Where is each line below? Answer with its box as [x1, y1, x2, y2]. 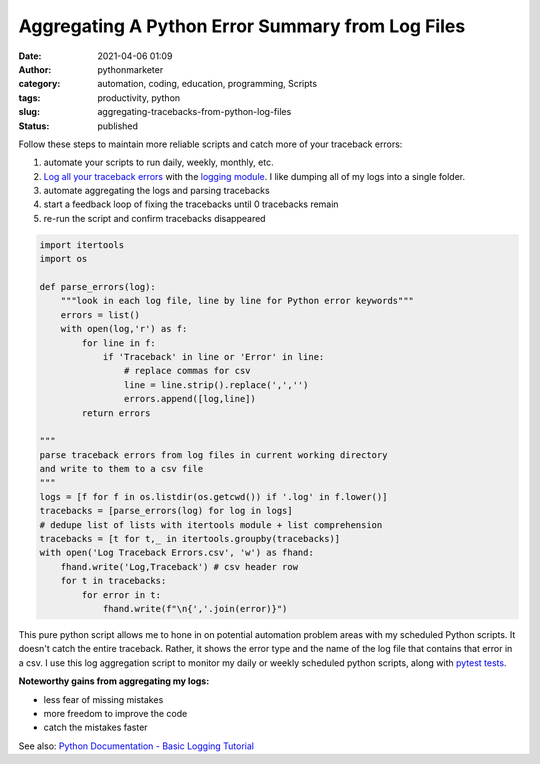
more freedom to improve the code [43, 707, 188, 719]
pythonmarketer [97, 63, 164, 75]
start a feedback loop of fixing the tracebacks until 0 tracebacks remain [43, 198, 339, 210]
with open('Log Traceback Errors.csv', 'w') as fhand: [39, 547, 314, 559]
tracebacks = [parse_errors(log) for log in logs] [39, 505, 294, 517]
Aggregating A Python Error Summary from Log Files [18, 15, 466, 37]
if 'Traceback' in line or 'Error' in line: [102, 351, 325, 362]
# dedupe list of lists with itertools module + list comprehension [39, 519, 383, 530]
